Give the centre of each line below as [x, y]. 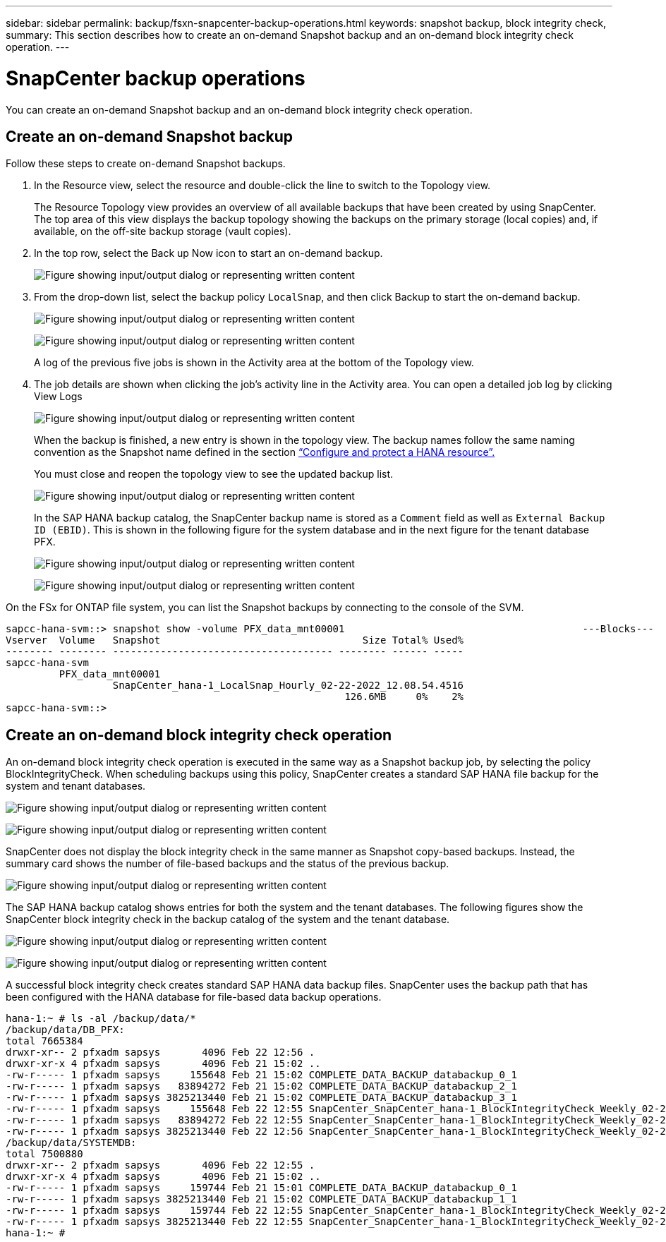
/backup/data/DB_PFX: [65, 1030]
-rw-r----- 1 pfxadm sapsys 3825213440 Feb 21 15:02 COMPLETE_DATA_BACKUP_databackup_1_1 [261, 1199]
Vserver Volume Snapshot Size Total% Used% [235, 640]
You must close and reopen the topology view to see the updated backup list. [214, 474]
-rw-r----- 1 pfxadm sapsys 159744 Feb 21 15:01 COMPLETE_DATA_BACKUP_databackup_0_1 [261, 1188]
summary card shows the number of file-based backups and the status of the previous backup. [228, 864]
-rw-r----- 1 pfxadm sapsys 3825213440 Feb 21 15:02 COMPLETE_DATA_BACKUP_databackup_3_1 [261, 1098]
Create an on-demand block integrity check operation [199, 735]
